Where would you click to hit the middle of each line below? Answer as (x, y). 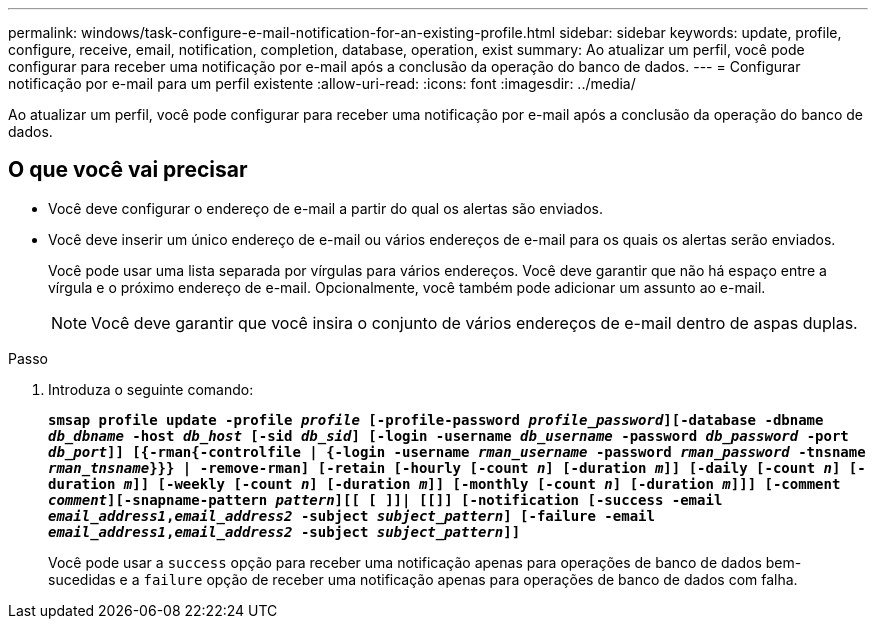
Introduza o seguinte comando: (151, 389)
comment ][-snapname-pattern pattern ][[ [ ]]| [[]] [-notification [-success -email (385, 499)
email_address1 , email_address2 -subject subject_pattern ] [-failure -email (351, 515)
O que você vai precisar (128, 170)
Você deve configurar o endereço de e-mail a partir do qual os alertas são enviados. (325, 208)
